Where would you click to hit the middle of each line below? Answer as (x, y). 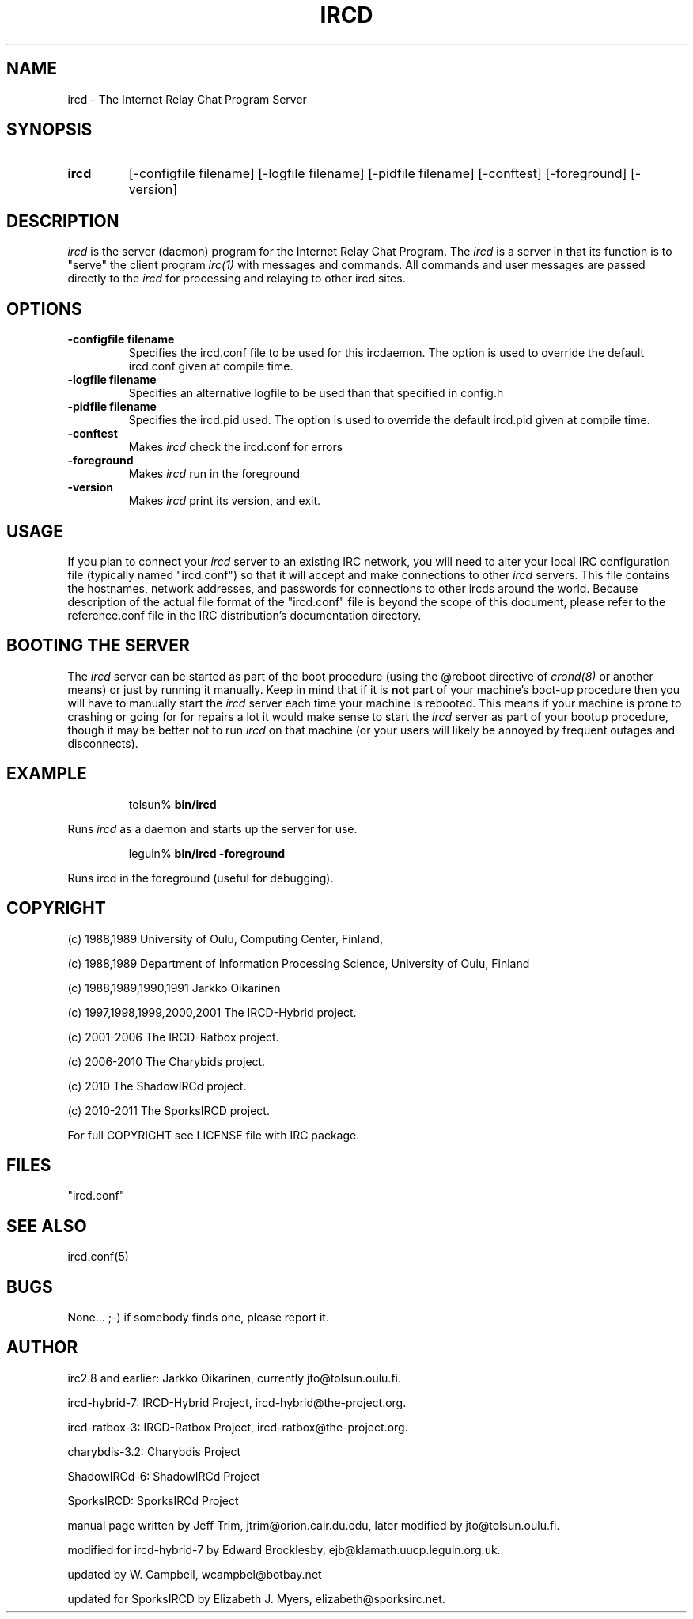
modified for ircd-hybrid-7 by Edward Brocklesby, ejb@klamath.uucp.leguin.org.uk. (284, 1549)
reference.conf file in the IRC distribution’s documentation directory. (244, 615)
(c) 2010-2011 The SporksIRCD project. (169, 1110)
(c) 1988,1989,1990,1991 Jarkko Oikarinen (174, 988)
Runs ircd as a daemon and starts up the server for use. (212, 828)
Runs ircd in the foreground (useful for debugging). (201, 878)
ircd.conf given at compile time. (211, 366)
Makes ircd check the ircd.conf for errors (236, 447)
